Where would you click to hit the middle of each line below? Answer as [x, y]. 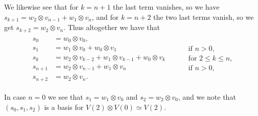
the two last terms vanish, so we [204, 17]
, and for [105, 17]
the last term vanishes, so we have [166, 7]
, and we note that [207, 96]
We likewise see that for [41, 7]
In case [15, 96]
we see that [65, 96]
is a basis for [64, 107]
